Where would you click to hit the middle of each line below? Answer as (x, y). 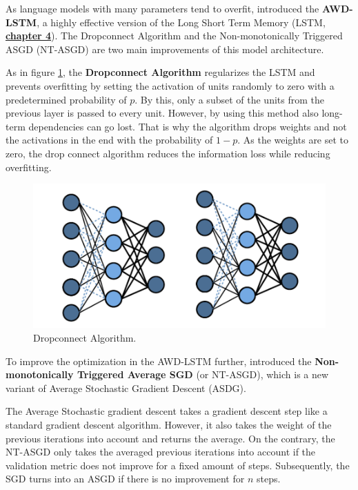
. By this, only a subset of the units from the (229, 99)
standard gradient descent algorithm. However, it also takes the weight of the (169, 424)
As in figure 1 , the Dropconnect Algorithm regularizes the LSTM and (160, 72)
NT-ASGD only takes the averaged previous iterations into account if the (161, 452)
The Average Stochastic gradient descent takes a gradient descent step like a (167, 411)
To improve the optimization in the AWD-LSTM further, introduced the (159, 361)
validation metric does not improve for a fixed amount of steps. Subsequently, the (178, 465)
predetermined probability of (66, 99)
